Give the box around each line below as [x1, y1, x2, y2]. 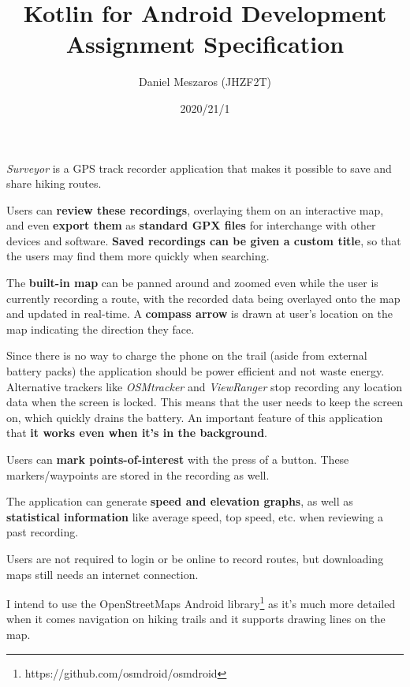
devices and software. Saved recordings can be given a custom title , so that [6, 232, 401, 248]
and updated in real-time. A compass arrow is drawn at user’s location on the [6, 305, 393, 322]
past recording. [6, 524, 79, 540]
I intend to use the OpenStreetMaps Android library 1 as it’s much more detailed [6, 593, 396, 611]
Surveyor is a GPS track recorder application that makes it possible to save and [6, 159, 392, 176]
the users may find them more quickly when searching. [6, 248, 270, 264]
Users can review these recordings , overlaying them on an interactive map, [6, 201, 384, 218]
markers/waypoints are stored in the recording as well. [6, 466, 270, 483]
